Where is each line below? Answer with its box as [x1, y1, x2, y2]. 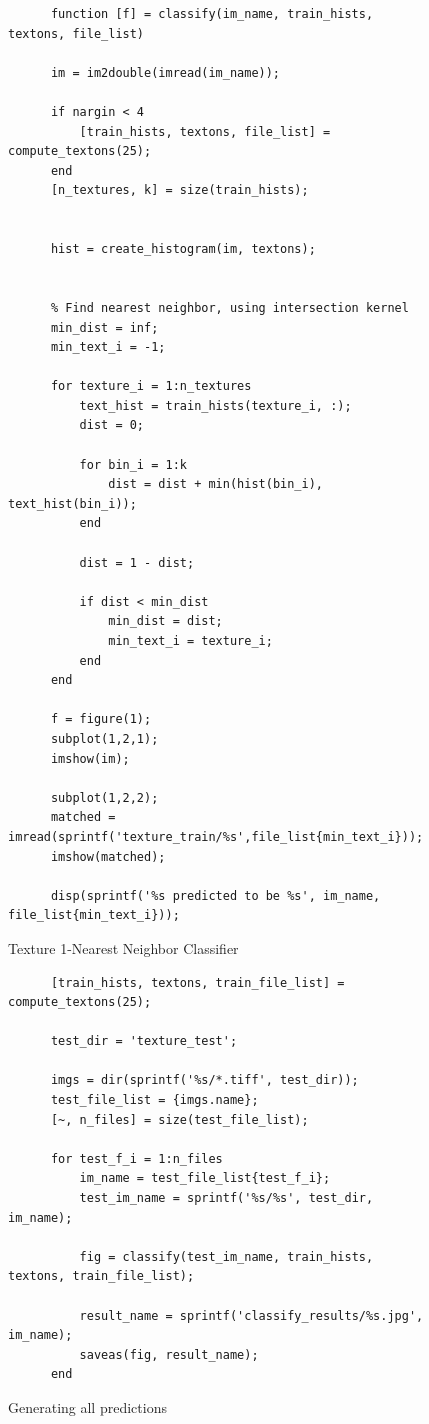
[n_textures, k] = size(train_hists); [50, 183, 309, 198]
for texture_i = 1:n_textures [50, 379, 252, 394]
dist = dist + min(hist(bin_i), [108, 477, 323, 492]
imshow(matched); [50, 849, 166, 864]
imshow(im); [50, 751, 130, 766]
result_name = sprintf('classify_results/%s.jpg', [79, 1308, 424, 1323]
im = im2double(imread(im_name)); [50, 65, 281, 80]
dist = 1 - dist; [79, 555, 195, 570]
